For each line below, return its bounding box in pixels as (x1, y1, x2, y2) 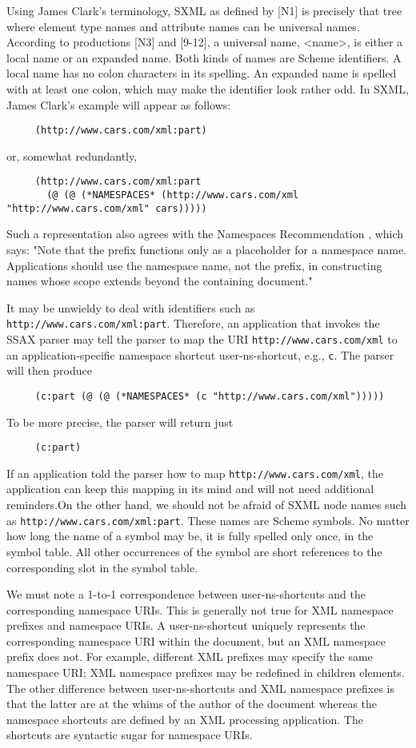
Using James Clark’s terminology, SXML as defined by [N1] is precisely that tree (6, 2, 402, 18)
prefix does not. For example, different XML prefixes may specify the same (6, 648, 373, 665)
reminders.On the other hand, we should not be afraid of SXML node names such (6, 496, 407, 513)
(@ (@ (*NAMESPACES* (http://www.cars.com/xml (46, 189, 299, 201)
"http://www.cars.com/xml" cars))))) (6, 202, 207, 214)
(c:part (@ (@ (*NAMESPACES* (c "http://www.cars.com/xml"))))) (34, 390, 385, 402)
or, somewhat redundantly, (6, 147, 138, 164)
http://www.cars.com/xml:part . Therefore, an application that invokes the (6, 315, 380, 332)
